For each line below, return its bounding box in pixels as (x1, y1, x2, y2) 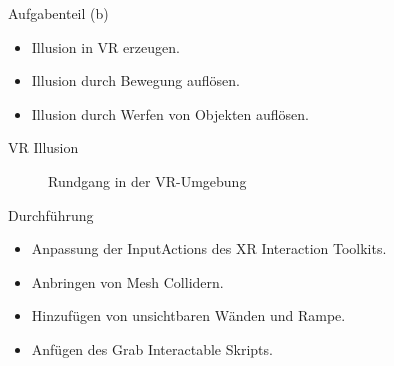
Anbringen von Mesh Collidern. (31, 271, 224, 292)
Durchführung (8, 204, 94, 225)
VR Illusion (8, 137, 79, 158)
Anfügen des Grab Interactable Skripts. (31, 338, 273, 359)
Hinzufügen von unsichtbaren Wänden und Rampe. (31, 305, 346, 326)
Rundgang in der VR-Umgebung (48, 170, 247, 191)
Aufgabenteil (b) (8, 3, 109, 23)
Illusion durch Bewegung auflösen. (31, 70, 240, 91)
